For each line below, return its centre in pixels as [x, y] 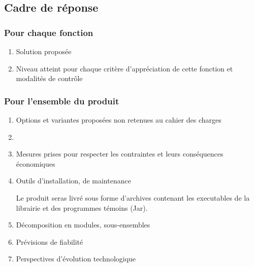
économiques [36, 163]
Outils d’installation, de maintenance [73, 181]
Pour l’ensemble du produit [62, 101]
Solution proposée [44, 51]
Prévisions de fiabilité [50, 241]
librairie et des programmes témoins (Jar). [82, 207]
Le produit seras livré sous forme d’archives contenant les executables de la [133, 197]
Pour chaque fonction [49, 32]
